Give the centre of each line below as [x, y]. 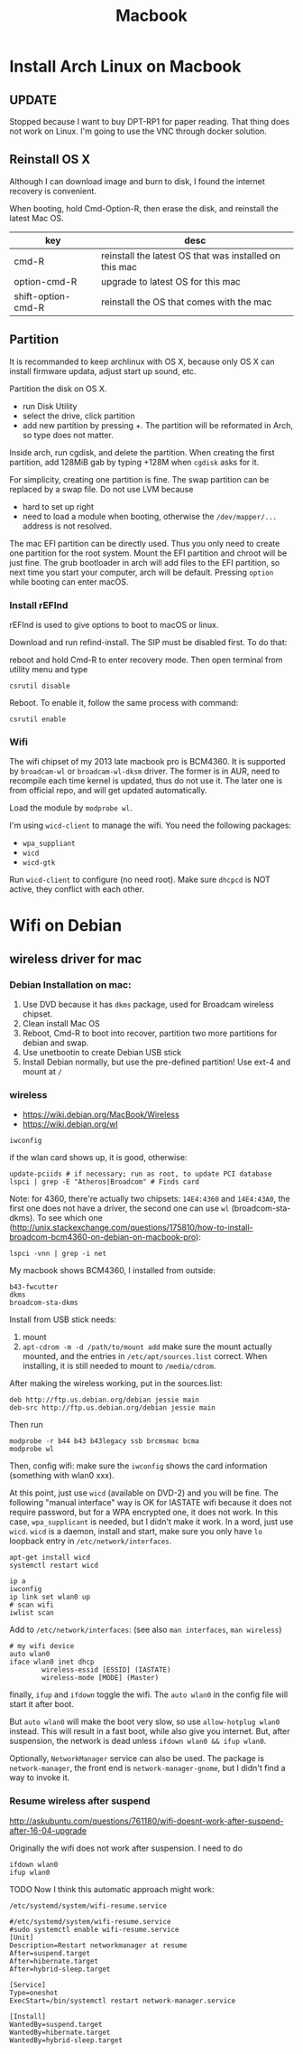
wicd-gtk [39, 863]
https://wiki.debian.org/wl [70, 1124]
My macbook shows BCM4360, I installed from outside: [113, 1271]
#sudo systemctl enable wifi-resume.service [94, 1929]
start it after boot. [42, 1704]
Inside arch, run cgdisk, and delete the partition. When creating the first [142, 452]
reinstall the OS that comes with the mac [186, 302]
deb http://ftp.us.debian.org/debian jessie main [105, 1400]
